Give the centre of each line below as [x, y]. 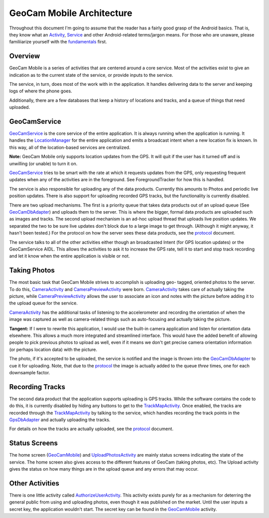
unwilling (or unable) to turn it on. [43, 163]
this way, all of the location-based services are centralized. [70, 147]
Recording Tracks [37, 387]
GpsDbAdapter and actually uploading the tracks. [60, 420]
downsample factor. [30, 372]
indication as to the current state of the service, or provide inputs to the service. [91, 75]
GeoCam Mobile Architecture [71, 13]
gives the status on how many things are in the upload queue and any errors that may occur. [104, 469]
